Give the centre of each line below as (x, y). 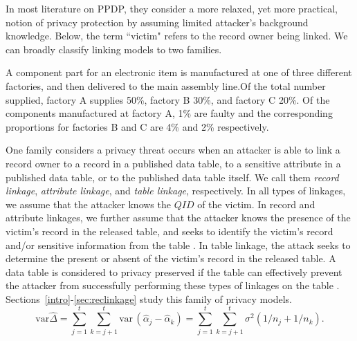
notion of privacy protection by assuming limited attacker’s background (157, 22)
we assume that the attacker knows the (88, 204)
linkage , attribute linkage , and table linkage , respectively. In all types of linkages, (176, 191)
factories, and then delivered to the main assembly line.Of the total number (166, 85)
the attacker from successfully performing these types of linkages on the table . (173, 285)
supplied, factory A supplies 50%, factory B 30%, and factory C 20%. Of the (168, 99)
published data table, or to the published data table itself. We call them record (172, 177)
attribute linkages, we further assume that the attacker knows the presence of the (178, 218)
